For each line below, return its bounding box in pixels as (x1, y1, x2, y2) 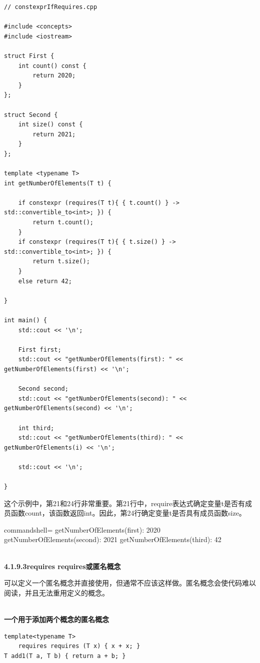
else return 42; (18, 277, 72, 285)
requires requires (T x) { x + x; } (18, 643, 140, 650)
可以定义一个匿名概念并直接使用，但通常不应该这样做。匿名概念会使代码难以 (4, 578, 256, 588)
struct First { (4, 52, 54, 59)
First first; (18, 346, 61, 353)
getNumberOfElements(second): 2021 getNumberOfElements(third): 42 (4, 534, 221, 545)
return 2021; (32, 130, 76, 138)
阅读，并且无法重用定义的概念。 (4, 587, 109, 598)
